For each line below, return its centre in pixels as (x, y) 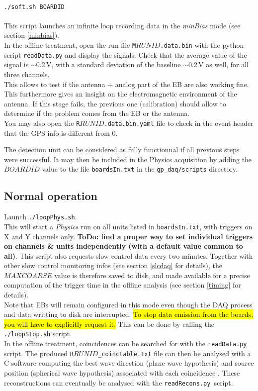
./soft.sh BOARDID (34, 7)
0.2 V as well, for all (218, 64)
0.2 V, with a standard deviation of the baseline (108, 64)
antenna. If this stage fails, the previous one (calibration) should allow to (115, 103)
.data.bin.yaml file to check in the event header (179, 123)
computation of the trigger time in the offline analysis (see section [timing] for (123, 285)
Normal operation (51, 196)
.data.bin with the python (202, 45)
